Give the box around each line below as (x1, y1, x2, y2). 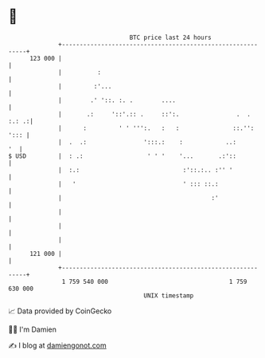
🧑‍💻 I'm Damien (8, 325, 57, 334)
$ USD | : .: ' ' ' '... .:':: (8, 151, 237, 160)
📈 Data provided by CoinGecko (8, 306, 112, 316)
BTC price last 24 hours (129, 33, 212, 41)
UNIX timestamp (143, 291, 194, 300)
